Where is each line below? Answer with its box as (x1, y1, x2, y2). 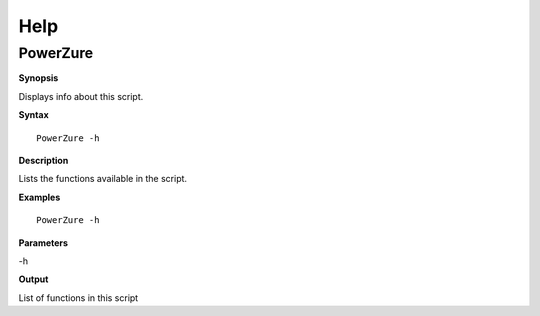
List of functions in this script (18, 291, 139, 304)
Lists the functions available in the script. (18, 173, 188, 185)
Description (18, 154, 69, 166)
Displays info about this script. (18, 90, 144, 102)
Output (18, 273, 49, 285)
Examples (18, 191, 61, 203)
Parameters (18, 236, 69, 249)
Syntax (18, 109, 49, 121)
